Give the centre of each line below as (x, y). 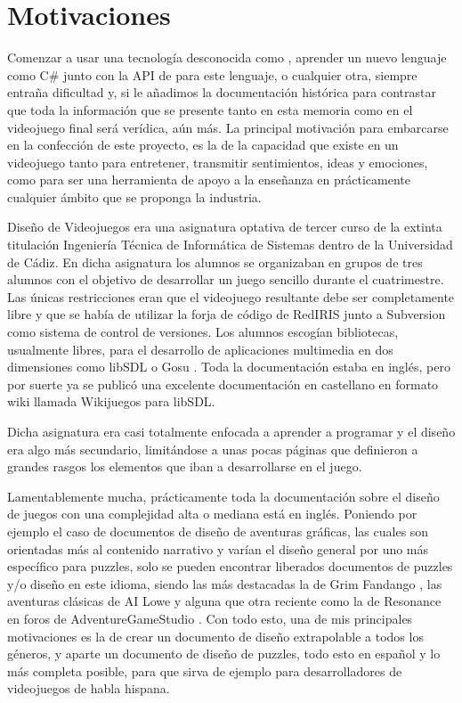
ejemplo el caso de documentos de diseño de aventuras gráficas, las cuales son (218, 531)
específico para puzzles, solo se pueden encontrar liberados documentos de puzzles (230, 566)
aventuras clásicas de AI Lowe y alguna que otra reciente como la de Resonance (224, 601)
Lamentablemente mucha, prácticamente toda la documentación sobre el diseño (223, 496)
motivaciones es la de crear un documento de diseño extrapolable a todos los (215, 636)
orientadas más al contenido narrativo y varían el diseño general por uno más (218, 548)
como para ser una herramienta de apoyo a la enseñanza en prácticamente (209, 180)
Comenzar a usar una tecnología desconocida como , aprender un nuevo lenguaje (227, 57)
